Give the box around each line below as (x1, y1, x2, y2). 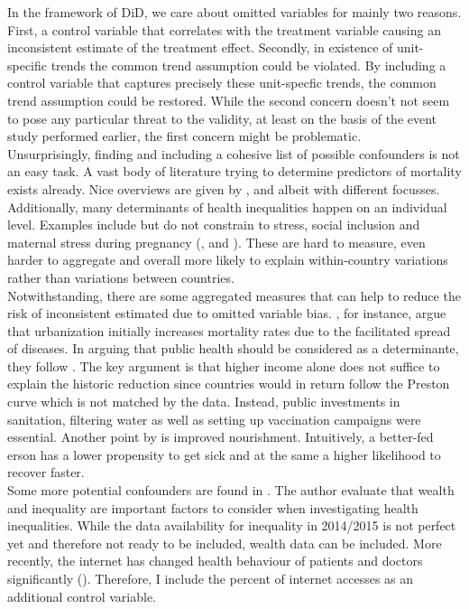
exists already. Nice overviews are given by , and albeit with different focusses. (7, 179, 440, 198)
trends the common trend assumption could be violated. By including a (51, 55, 446, 74)
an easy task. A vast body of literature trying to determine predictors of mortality (7, 162, 462, 181)
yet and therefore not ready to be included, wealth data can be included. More (7, 533, 442, 552)
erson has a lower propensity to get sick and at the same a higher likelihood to (7, 445, 441, 464)
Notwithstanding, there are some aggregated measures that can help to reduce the (7, 286, 461, 304)
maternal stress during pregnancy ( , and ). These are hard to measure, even (7, 232, 426, 251)
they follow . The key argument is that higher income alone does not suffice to (7, 356, 440, 375)
